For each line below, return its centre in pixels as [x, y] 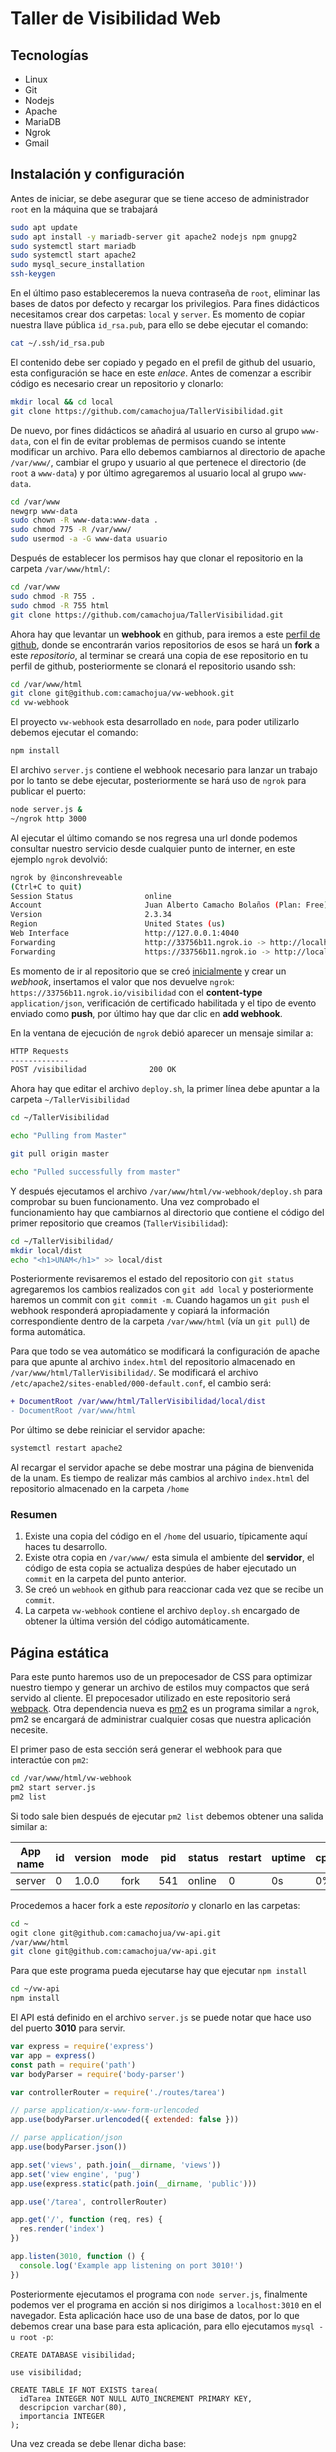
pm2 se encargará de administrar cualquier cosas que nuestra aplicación [161, 1719]
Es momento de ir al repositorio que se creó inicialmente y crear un [148, 971]
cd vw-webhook [40, 703]
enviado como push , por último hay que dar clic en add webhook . [146, 1013]
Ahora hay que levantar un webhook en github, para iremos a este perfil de [165, 634]
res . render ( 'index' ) [62, 2229]
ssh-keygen [33, 274]
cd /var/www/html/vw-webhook [71, 1778]
